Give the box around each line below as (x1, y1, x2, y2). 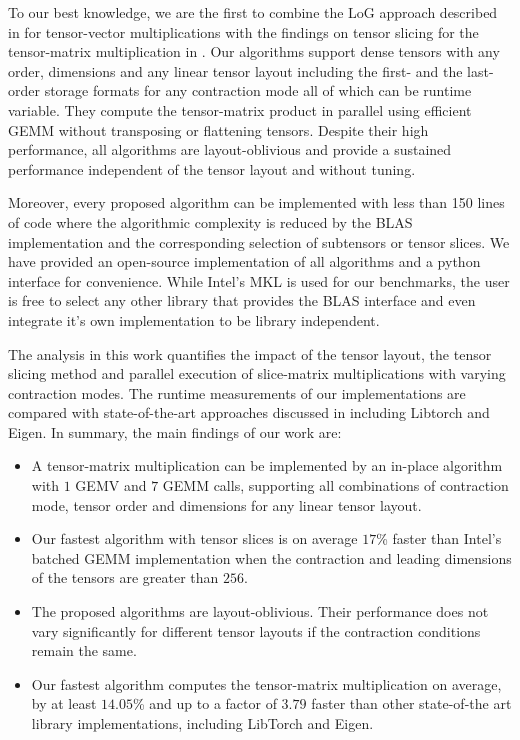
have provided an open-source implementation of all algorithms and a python (8, 251, 481, 272)
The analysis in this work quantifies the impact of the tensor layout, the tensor (8, 343, 492, 364)
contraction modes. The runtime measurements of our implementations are (8, 382, 466, 403)
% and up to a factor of (133, 693, 277, 714)
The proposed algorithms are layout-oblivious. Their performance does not (31, 601, 489, 622)
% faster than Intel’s (376, 528, 502, 549)
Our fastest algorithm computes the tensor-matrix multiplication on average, (31, 673, 502, 694)
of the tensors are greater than (31, 567, 219, 588)
